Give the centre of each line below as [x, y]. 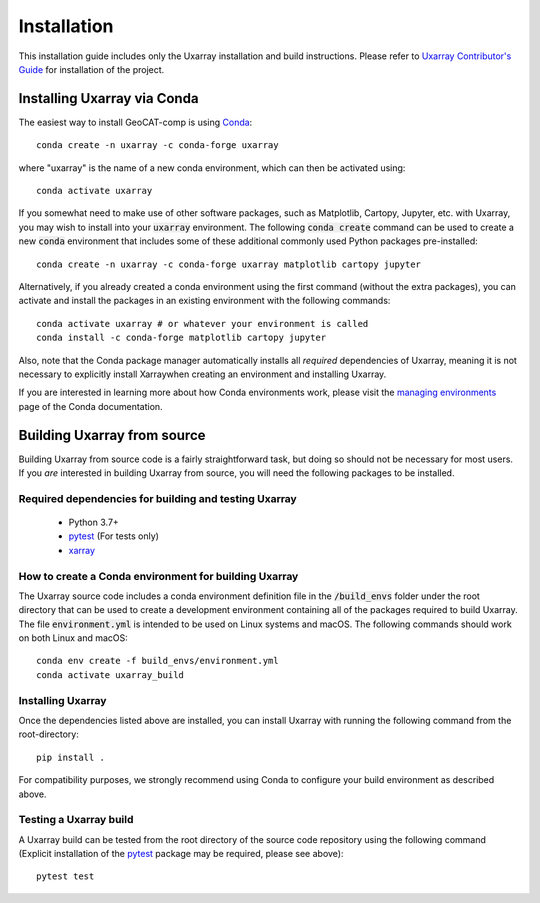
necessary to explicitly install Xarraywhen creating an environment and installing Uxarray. [202, 374]
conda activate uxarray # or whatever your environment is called [202, 323]
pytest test [65, 876]
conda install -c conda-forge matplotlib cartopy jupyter [181, 338]
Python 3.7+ [93, 522]
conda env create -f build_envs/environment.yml [157, 661]
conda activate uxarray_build [110, 674]
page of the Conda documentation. [91, 406]
